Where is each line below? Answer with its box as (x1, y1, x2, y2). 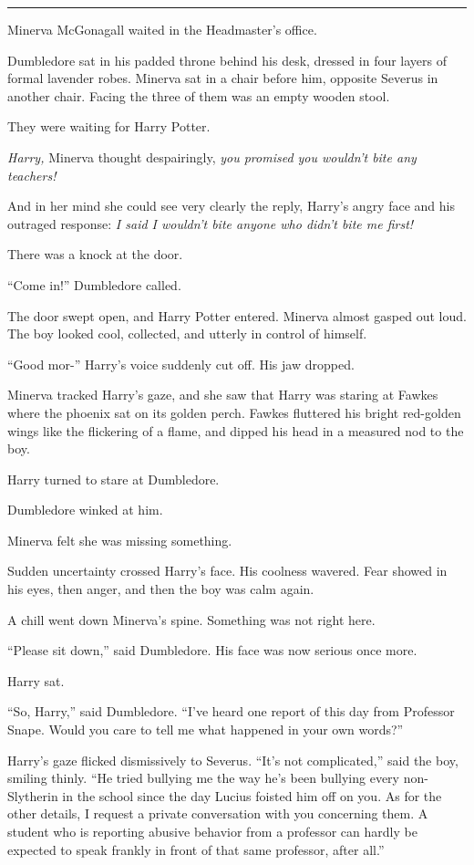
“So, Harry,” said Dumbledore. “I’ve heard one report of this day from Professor (7, 702, 455, 721)
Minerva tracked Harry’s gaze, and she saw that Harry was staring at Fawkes (7, 385, 438, 404)
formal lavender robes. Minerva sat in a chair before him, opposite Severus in (7, 68, 438, 88)
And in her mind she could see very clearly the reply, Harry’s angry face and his (7, 196, 455, 215)
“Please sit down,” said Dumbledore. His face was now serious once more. (7, 641, 417, 660)
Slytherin (7, 786, 58, 805)
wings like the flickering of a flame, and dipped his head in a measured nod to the (7, 421, 464, 440)
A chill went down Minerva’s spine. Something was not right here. (7, 610, 376, 629)
